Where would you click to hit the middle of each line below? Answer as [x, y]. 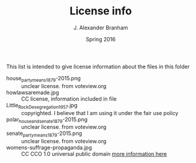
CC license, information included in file [69, 99]
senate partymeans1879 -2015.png [44, 134]
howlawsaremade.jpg [33, 92]
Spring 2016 [101, 39]
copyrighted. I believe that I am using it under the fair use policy [100, 113]
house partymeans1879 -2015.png [43, 79]
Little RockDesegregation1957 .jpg [42, 106]
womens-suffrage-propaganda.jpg [49, 147]
